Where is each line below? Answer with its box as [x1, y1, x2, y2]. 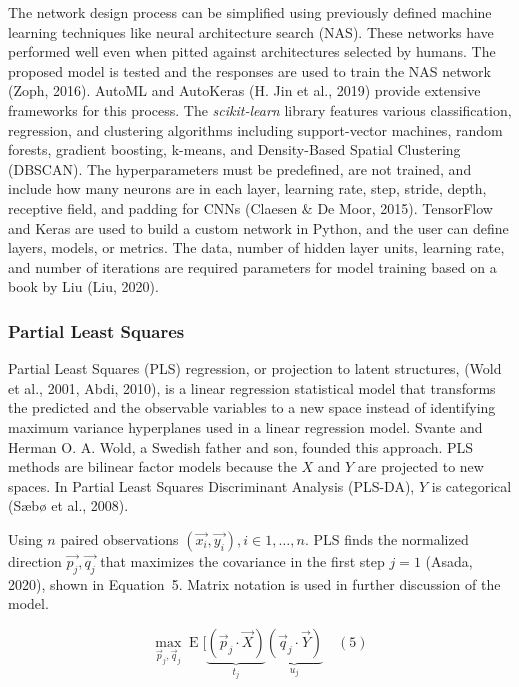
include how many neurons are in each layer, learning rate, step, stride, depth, [8, 178, 487, 199]
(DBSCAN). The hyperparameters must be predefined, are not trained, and [8, 158, 472, 179]
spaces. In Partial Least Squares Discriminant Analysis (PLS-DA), [8, 475, 415, 496]
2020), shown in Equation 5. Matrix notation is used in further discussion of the [8, 573, 501, 594]
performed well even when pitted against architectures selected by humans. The [8, 41, 496, 62]
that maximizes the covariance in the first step [100, 550, 385, 571]
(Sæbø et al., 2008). [8, 495, 129, 516]
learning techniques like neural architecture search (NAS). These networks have [8, 21, 494, 42]
